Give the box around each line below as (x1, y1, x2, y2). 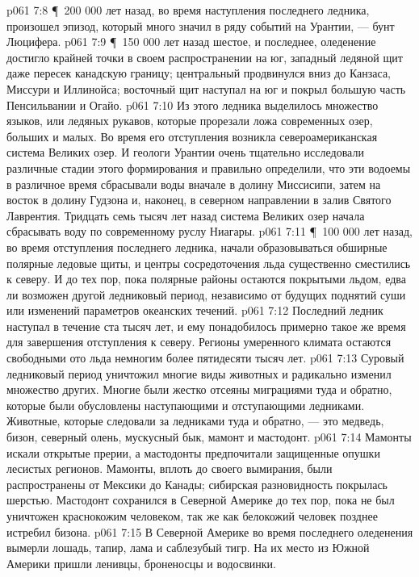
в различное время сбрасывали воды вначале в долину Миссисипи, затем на (6, 175, 381, 192)
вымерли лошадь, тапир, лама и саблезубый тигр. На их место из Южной (6, 539, 370, 556)
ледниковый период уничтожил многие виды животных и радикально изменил (6, 365, 392, 382)
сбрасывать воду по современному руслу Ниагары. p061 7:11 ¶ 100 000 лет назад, (6, 223, 413, 240)
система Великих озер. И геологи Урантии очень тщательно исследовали (6, 144, 364, 161)
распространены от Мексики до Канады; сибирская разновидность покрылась (6, 475, 388, 492)
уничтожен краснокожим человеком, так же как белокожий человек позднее (6, 508, 378, 524)
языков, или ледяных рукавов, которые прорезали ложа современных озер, (6, 112, 373, 129)
